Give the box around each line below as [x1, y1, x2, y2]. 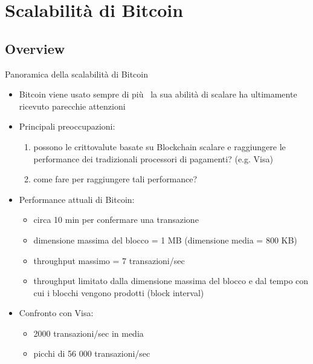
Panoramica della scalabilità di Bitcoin [5, 67, 148, 80]
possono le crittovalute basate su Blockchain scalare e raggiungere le [33, 140, 286, 153]
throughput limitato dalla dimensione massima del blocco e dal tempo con [33, 274, 309, 287]
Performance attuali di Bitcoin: [19, 193, 135, 205]
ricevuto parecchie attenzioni [19, 99, 126, 112]
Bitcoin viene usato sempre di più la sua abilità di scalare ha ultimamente [19, 88, 297, 101]
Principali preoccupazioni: [19, 120, 115, 133]
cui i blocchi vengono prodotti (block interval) [33, 286, 204, 299]
